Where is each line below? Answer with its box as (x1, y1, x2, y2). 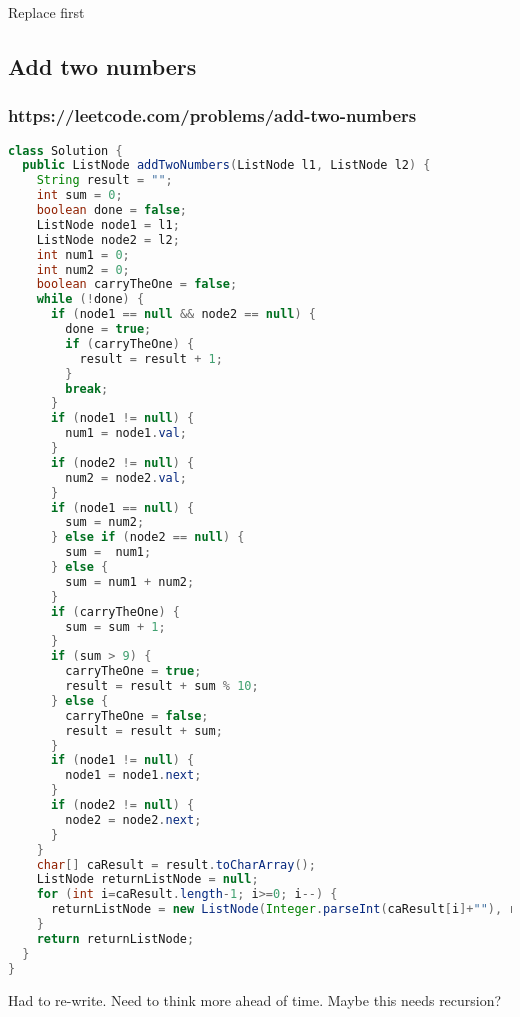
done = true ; (65, 322, 152, 337)
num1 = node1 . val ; (65, 426, 188, 441)
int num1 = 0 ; (36, 247, 130, 262)
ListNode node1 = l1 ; (36, 217, 180, 232)
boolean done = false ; (36, 203, 188, 218)
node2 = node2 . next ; (65, 812, 202, 827)
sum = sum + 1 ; (65, 619, 166, 634)
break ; (65, 381, 109, 396)
